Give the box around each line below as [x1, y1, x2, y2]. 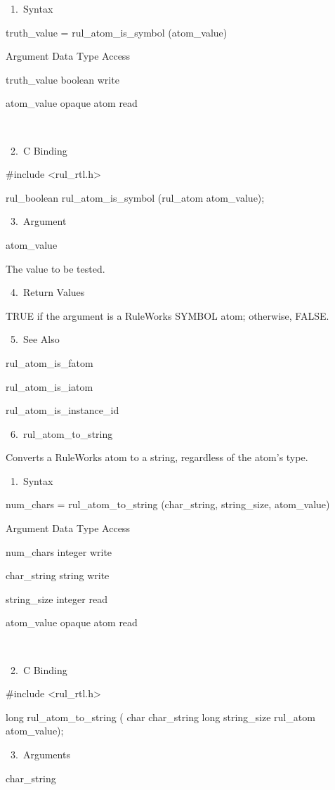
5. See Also [10, 332, 60, 347]
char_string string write [6, 568, 110, 583]
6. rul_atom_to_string [10, 426, 113, 441]
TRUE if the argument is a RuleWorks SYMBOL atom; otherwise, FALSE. [6, 308, 329, 323]
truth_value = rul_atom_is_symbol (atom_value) [6, 25, 228, 39]
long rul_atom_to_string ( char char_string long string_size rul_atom [6, 709, 315, 724]
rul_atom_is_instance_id [6, 403, 119, 417]
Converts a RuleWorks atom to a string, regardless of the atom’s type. [6, 450, 308, 465]
